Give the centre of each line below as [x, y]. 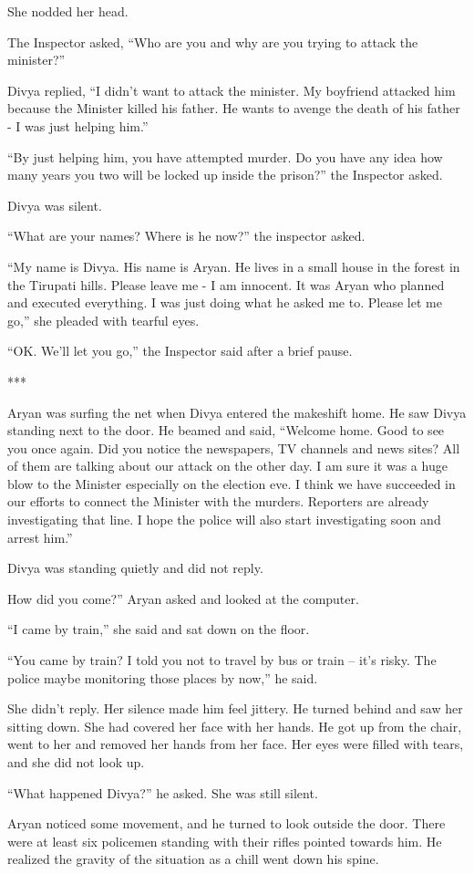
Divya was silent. [55, 205]
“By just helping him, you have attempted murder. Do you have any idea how [225, 156]
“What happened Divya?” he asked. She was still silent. [163, 792]
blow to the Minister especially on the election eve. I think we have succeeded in [232, 483]
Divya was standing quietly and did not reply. [135, 568]
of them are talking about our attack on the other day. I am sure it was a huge [227, 466]
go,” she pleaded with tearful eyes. [103, 320]
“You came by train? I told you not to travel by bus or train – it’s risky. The [222, 660]
